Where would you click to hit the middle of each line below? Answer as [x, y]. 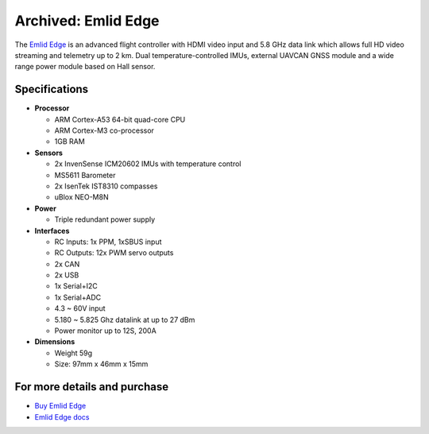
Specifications [52, 89]
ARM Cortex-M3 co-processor [104, 130]
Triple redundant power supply [105, 219]
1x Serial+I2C [76, 286]
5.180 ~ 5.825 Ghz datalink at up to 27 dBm [125, 320]
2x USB [67, 275]
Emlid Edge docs [62, 417]
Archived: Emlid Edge [87, 21]
